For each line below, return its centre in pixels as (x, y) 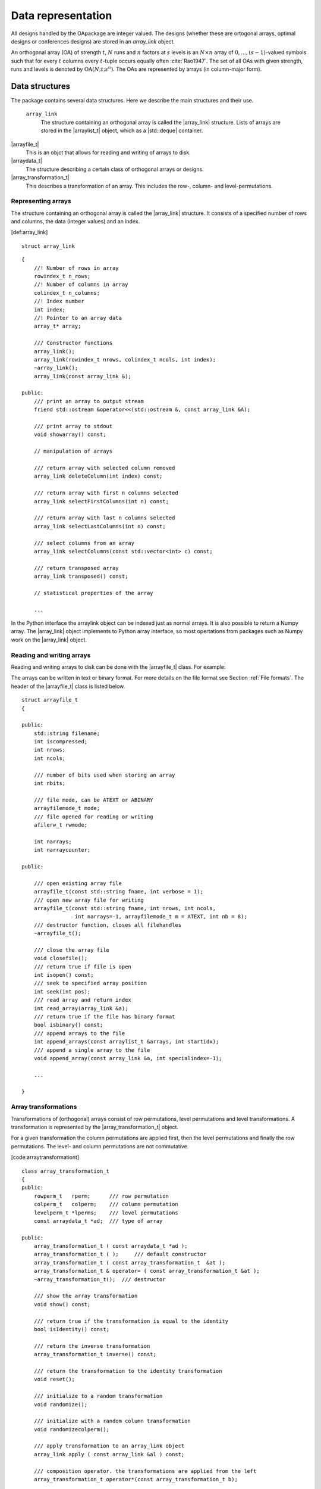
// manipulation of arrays (73, 451)
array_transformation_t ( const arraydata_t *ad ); (111, 1246)
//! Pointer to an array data (78, 318)
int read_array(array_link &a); (81, 1008)
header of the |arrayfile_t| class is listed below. (68, 686)
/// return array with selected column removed (104, 468)
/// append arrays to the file (79, 1033)
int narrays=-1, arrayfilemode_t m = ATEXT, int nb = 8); (161, 917)
